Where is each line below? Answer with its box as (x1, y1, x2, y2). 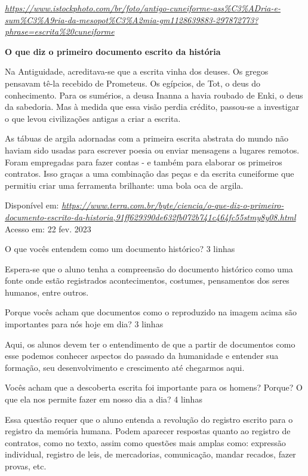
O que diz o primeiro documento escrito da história (5, 45, 221, 57)
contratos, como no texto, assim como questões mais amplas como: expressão (5, 436, 286, 449)
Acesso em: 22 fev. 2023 (5, 222, 91, 235)
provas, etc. (5, 460, 47, 472)
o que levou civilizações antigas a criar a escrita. (5, 112, 181, 124)
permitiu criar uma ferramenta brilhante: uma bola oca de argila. (5, 179, 244, 191)
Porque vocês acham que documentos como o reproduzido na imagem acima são (5, 306, 297, 318)
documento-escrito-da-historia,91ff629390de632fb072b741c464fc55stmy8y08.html (5, 210, 296, 223)
